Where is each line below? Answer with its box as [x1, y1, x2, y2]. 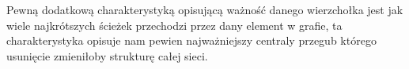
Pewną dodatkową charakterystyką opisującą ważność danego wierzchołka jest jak [6, 2, 403, 17]
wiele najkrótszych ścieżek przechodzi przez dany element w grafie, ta [6, 16, 343, 33]
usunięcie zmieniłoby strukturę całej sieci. [6, 47, 208, 64]
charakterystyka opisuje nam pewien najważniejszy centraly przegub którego [6, 32, 377, 49]
